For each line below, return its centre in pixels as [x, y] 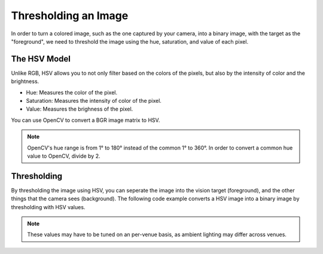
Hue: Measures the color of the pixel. [72, 92]
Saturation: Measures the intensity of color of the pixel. [94, 101]
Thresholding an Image [70, 16]
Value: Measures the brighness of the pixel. [80, 109]
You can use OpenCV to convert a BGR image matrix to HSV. [86, 120]
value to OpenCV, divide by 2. [64, 156]
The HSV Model [41, 59]
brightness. [25, 81]
